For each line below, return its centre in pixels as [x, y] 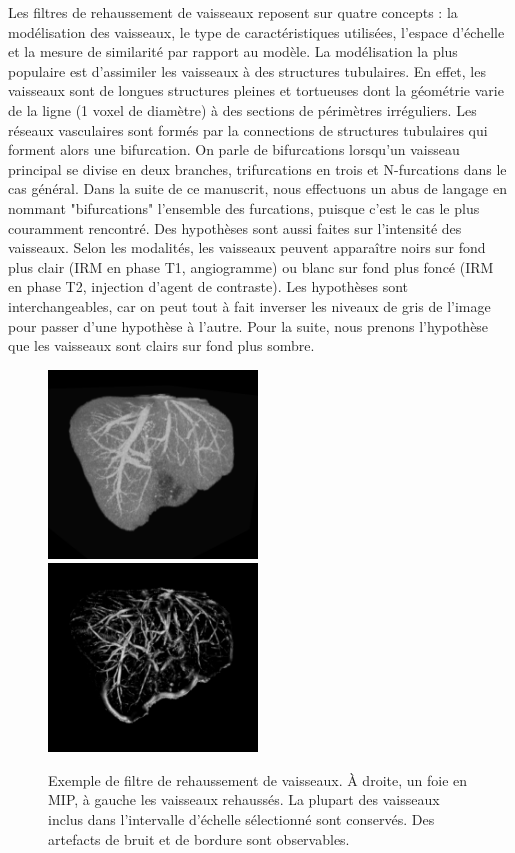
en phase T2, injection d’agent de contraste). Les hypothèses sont [208, 286]
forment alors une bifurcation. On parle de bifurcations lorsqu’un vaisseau [234, 149]
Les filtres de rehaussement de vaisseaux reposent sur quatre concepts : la [233, 12]
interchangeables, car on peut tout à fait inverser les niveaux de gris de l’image [249, 305]
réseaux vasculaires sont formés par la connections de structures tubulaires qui [248, 129]
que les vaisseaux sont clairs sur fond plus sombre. [161, 345]
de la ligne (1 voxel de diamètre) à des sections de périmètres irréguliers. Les [242, 109]
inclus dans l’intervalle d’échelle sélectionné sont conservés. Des [241, 819]
